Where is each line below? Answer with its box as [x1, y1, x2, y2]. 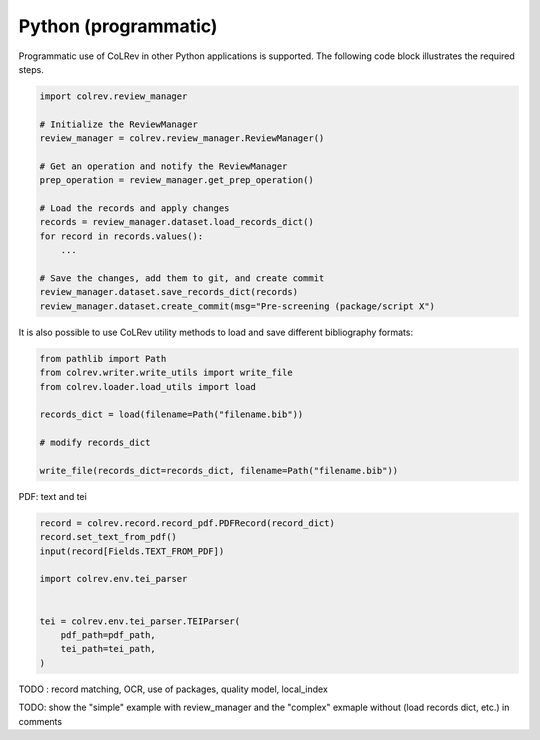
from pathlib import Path [39, 353, 167, 364]
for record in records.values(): [39, 230, 204, 242]
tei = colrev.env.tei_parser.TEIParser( [39, 615, 240, 627]
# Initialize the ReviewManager [39, 118, 199, 130]
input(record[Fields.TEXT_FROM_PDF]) [39, 545, 225, 557]
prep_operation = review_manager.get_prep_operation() [39, 175, 314, 186]
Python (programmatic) [18, 15, 218, 37]
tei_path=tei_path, [60, 643, 157, 655]
